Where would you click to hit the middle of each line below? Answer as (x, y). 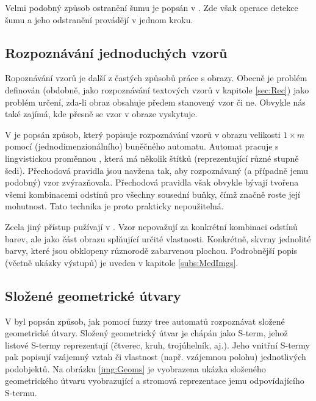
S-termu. (21, 393)
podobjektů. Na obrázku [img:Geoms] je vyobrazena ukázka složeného (135, 368)
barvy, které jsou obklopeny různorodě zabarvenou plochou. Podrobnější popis (151, 251)
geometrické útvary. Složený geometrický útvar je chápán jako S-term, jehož (146, 333)
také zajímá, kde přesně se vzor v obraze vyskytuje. (101, 114)
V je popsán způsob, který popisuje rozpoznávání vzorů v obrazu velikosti (143, 134)
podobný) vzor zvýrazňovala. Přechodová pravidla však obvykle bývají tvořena (152, 182)
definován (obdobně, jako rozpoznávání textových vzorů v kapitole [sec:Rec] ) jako (157, 89)
